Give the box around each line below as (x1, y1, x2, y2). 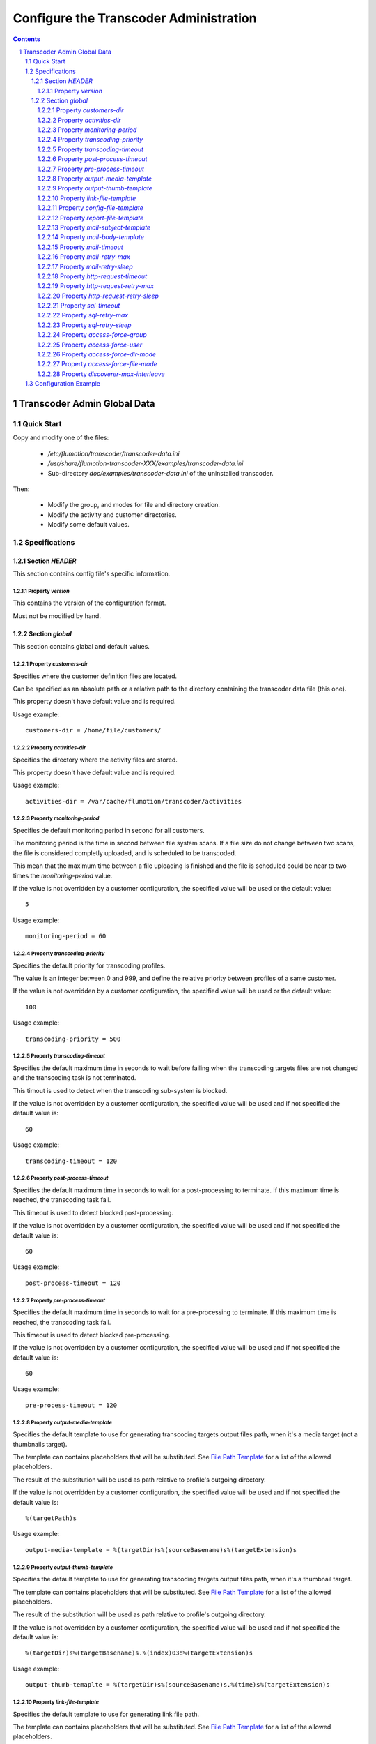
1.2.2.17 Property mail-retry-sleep (37, 262, 134, 271)
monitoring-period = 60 (25, 932, 107, 940)
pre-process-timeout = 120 (25, 1401, 118, 1409)
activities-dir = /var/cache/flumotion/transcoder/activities (25, 797, 242, 805)
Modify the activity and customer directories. (47, 510, 177, 519)
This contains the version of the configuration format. (13, 599, 166, 607)
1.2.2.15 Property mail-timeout (37, 243, 123, 251)
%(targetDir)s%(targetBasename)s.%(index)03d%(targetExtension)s (25, 1649, 253, 1657)
